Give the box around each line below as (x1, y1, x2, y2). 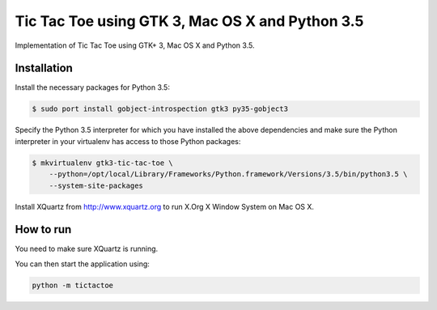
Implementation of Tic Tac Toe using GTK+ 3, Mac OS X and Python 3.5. (15, 40, 255, 50)
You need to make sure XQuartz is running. (15, 244, 159, 254)
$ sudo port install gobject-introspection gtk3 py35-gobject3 (32, 104, 289, 113)
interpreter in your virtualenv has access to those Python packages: (15, 136, 241, 146)
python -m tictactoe (32, 280, 113, 290)
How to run (15, 223, 72, 236)
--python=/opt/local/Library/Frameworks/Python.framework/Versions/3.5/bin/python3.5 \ (49, 170, 408, 179)
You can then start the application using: (15, 259, 150, 269)
